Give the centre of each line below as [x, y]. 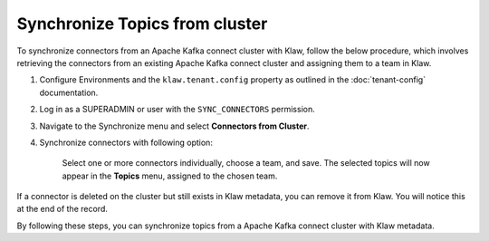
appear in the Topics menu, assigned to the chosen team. [170, 176]
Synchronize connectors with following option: [126, 142]
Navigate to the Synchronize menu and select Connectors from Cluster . [174, 126]
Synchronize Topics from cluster [142, 24]
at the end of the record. [62, 209]
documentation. [69, 92]
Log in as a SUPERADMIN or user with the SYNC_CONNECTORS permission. [177, 110]
